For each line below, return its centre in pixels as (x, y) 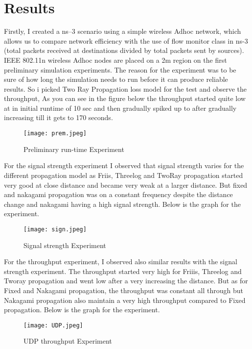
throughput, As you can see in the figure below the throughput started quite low (125, 98)
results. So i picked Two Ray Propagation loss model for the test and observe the (126, 88)
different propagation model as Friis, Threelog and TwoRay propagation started (124, 175)
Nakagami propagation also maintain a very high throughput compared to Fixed (125, 300)
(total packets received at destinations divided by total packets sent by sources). (124, 50)
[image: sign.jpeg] (55, 229)
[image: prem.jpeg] (55, 134)
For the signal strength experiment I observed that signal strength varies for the (124, 165)
